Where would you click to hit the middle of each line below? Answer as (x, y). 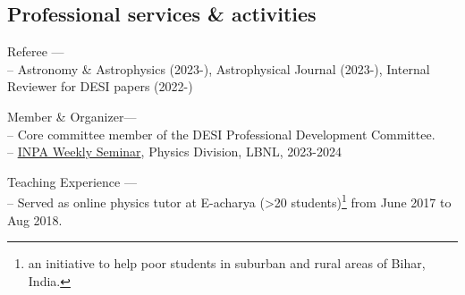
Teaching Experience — (72, 181)
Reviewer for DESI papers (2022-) (100, 86)
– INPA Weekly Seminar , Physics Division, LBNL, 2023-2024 (175, 152)
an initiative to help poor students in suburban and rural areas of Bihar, (227, 263)
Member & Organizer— (72, 116)
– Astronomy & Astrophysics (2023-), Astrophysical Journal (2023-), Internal (219, 68)
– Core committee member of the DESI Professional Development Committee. (221, 134)
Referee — (36, 51)
